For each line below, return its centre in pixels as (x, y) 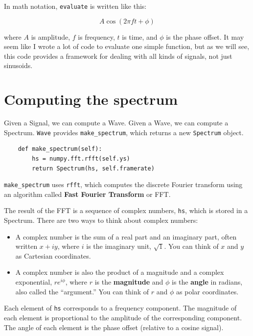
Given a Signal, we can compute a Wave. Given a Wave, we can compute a (116, 123)
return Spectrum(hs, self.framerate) (93, 168)
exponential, (34, 282)
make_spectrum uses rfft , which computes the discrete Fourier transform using (123, 184)
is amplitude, (51, 36)
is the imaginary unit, (119, 246)
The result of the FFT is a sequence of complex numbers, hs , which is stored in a (126, 210)
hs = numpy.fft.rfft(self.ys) (81, 159)
